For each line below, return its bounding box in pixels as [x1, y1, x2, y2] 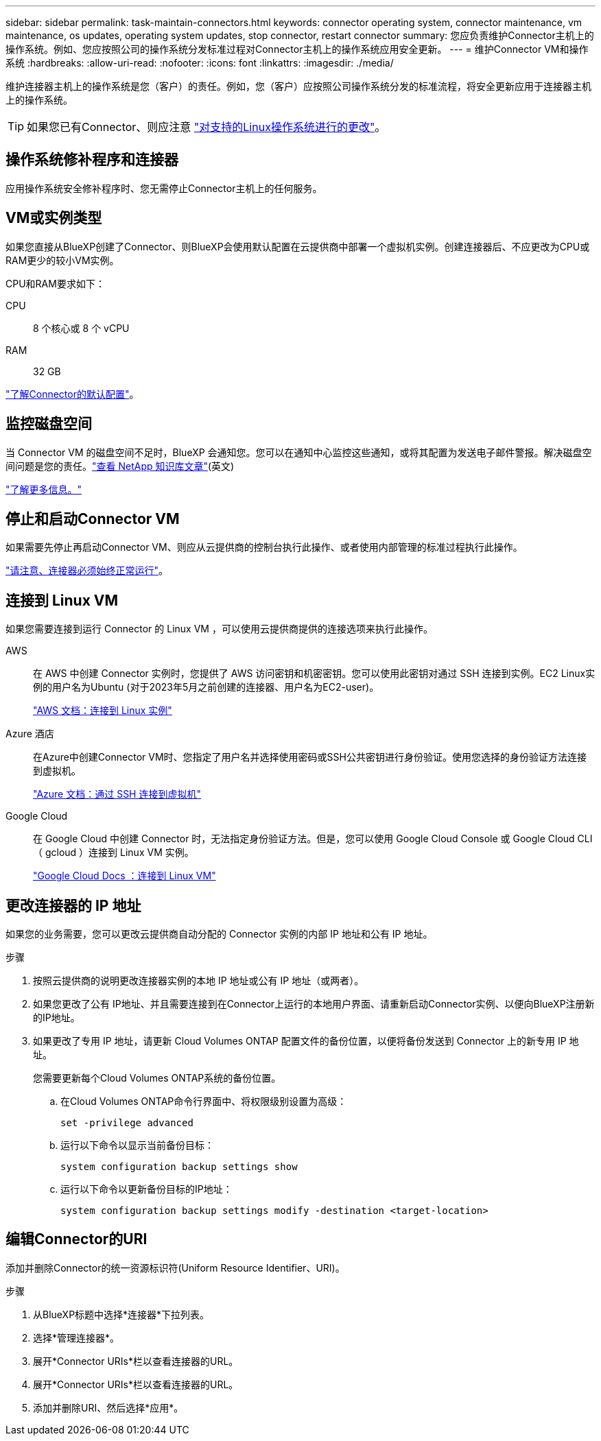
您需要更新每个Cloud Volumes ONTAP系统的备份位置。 [33, 1072, 281, 1084]
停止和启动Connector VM [5, 510, 180, 527]
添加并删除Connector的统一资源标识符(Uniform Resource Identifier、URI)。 [5, 1261, 345, 1274]
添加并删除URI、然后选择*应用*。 [33, 1401, 184, 1414]
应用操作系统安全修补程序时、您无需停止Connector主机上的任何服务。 [5, 182, 322, 194]
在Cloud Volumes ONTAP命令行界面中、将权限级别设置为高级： [60, 1095, 347, 1108]
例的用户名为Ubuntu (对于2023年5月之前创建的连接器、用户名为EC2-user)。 [33, 681, 379, 693]
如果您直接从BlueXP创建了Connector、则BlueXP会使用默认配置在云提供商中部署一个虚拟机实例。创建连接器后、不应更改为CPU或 [5, 240, 590, 252]
